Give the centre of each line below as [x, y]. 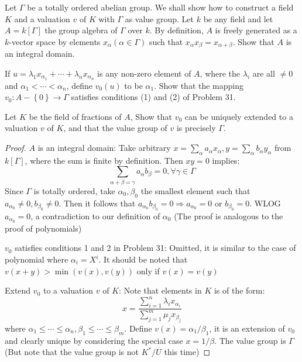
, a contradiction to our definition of [95, 216]
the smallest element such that [195, 190]
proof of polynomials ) [43, 228]
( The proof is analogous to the [229, 216]
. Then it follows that [97, 203]
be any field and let [238, 18]
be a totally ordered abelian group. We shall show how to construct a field [160, 7]
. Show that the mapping [199, 85]
